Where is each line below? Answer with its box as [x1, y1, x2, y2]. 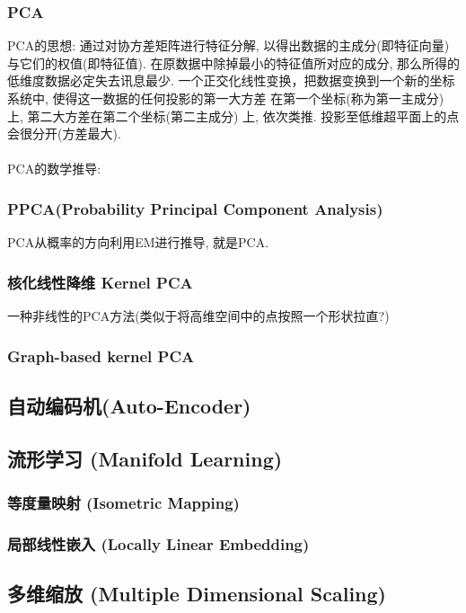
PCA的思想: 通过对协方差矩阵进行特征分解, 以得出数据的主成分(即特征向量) [7, 36, 450, 55]
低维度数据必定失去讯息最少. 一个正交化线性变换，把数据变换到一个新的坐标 [7, 71, 455, 90]
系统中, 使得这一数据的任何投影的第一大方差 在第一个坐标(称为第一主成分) [7, 89, 444, 107]
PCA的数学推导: [7, 159, 101, 178]
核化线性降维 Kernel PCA [7, 271, 193, 293]
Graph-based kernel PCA [7, 344, 195, 367]
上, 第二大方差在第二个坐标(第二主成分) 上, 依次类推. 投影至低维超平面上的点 [7, 106, 460, 125]
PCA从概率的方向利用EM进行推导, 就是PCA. [7, 233, 269, 252]
